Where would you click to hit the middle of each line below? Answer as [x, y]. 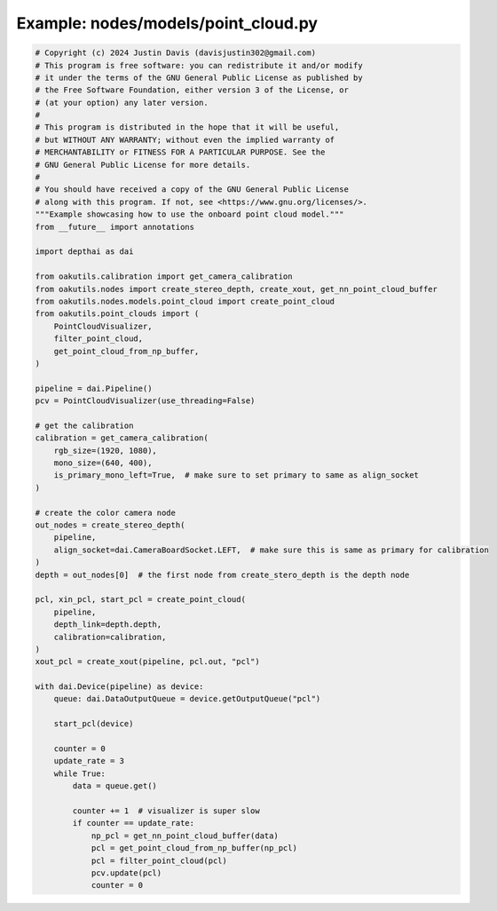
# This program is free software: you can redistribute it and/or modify [199, 65]
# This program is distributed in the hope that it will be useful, [187, 127]
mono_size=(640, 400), [103, 463]
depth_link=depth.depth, [108, 625]
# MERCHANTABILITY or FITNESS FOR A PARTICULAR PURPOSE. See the [180, 152]
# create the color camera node [106, 512]
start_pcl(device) [94, 724]
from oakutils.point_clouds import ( [117, 314]
